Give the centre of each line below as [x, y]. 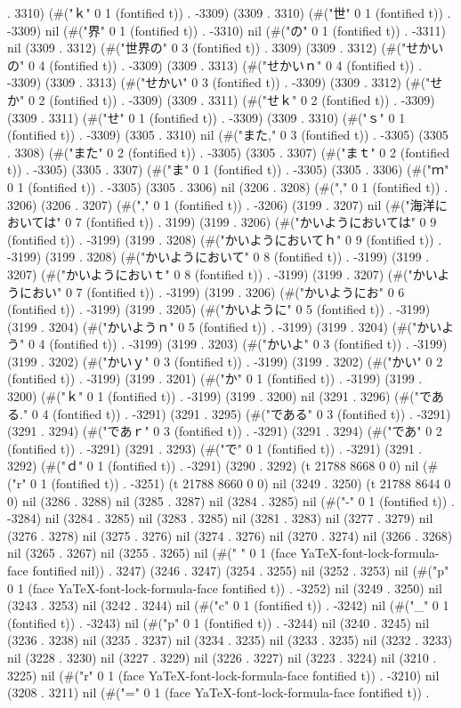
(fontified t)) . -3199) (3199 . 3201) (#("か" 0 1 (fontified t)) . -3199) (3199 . [215, 378]
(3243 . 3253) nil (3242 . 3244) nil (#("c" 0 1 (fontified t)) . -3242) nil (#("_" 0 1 [228, 605]
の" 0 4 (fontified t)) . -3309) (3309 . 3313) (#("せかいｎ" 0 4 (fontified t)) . [215, 64]
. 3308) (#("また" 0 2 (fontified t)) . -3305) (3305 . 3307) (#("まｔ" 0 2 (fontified [228, 152]
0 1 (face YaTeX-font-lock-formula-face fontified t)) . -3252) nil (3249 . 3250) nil [225, 587]
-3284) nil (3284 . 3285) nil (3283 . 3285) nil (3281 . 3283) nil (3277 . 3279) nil [220, 518]
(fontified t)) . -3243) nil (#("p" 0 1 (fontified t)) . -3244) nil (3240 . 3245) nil [218, 622]
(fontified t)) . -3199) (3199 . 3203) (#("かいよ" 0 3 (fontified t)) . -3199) [248, 344]
